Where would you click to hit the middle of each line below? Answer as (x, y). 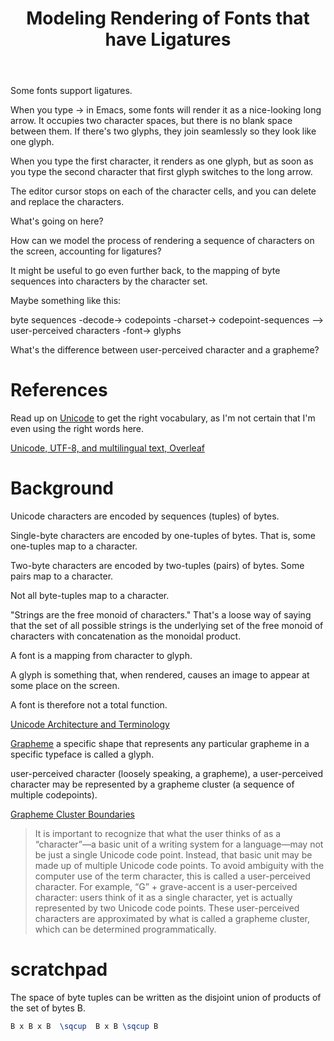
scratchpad (59, 969)
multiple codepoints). (54, 795)
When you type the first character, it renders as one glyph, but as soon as (162, 161)
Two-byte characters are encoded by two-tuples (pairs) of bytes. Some (157, 566)
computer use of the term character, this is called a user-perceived (173, 876)
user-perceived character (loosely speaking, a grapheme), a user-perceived (167, 774)
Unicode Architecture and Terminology (90, 724)
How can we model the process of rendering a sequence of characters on (162, 241)
